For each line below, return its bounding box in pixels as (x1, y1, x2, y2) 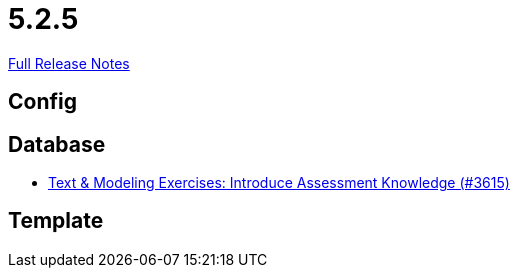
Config (8, 89, 77, 115)
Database (8, 131, 106, 157)
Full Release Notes (8, 54, 130, 72)
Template (8, 208, 104, 234)
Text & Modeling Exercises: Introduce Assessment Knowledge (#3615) (48, 174, 510, 192)
